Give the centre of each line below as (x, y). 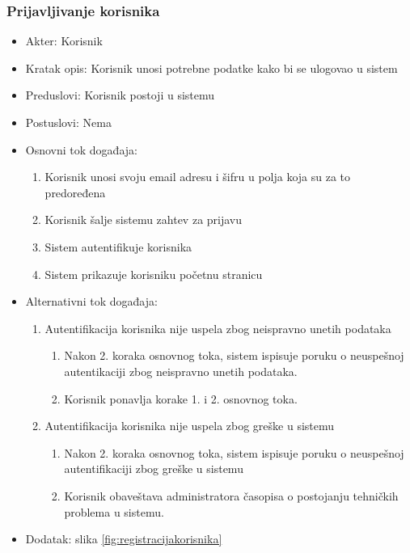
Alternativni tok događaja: (91, 301)
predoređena (75, 192)
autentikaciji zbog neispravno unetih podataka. (181, 371)
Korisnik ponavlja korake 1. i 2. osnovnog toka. (181, 398)
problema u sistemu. (114, 511)
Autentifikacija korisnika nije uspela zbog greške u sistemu (190, 426)
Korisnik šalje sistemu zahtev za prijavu (144, 220)
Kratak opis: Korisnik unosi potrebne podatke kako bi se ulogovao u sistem (211, 68)
